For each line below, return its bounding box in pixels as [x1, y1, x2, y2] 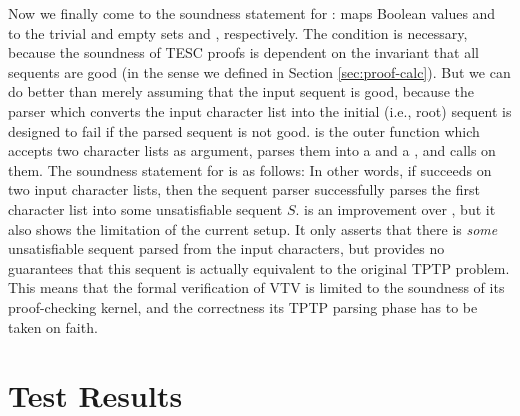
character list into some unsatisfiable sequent [8, 198, 283, 219]
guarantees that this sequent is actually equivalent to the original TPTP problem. [8, 257, 510, 278]
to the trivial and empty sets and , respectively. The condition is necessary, [8, 22, 468, 43]
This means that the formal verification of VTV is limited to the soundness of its [8, 277, 505, 298]
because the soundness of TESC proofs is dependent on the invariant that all [8, 42, 479, 63]
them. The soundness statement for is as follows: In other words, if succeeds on [8, 159, 492, 180]
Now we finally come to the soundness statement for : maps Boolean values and [8, 3, 496, 23]
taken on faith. [8, 316, 98, 337]
